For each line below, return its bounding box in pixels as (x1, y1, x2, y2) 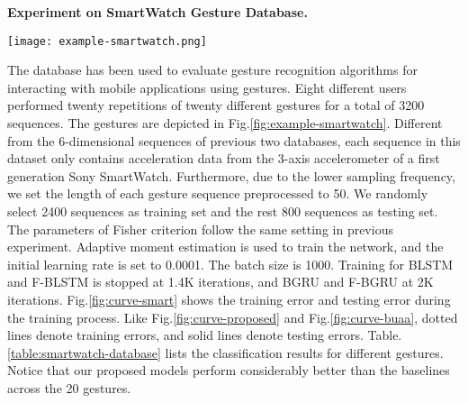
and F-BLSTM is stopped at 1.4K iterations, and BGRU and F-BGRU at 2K (7, 272, 434, 291)
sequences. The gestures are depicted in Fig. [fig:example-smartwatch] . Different (7, 114, 443, 133)
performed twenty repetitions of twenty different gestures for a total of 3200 (7, 96, 425, 114)
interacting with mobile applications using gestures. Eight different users (7, 78, 407, 96)
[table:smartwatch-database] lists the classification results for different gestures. (7, 343, 444, 362)
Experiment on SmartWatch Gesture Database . (7, 3, 308, 21)
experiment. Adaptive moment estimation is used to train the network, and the (7, 237, 444, 256)
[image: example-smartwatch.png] (7, 34, 207, 48)
